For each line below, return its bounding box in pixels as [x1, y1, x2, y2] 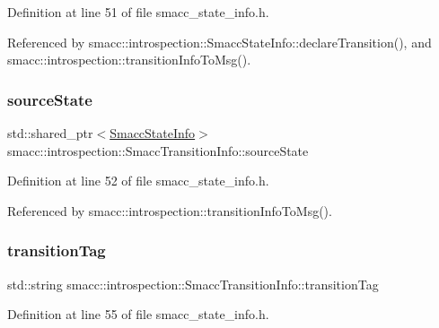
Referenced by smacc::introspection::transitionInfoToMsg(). [7, 201, 332, 220]
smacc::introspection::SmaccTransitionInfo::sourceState [7, 141, 309, 160]
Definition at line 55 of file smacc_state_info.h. [7, 305, 269, 324]
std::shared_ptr [7, 124, 93, 142]
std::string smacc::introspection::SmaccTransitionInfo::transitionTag [7, 274, 379, 293]
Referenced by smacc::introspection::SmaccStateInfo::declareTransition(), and [7, 32, 432, 51]
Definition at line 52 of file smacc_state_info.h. [7, 171, 269, 190]
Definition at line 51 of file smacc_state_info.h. [7, 3, 269, 21]
